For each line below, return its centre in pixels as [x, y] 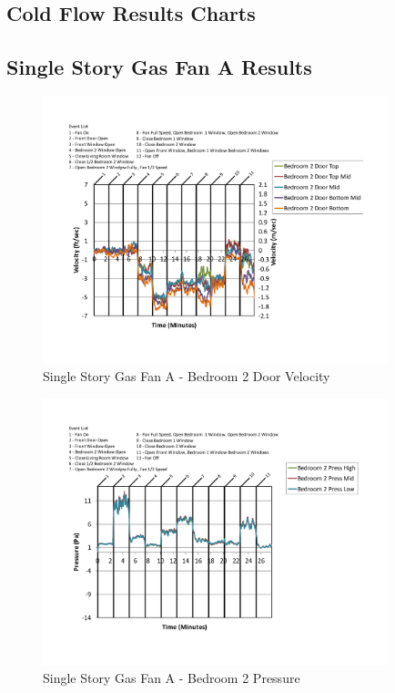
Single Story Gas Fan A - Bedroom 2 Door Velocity [187, 376]
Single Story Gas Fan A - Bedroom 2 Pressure [172, 678]
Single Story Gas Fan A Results [159, 67]
